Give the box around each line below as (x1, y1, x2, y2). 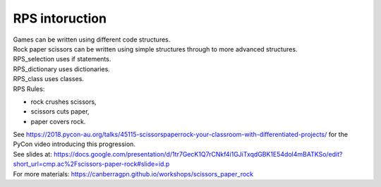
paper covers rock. (30, 117, 86, 126)
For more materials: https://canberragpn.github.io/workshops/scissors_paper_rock (13, 169, 254, 178)
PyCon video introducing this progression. (13, 140, 135, 148)
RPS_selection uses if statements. (13, 55, 111, 64)
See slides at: (13, 150, 52, 158)
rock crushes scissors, (30, 97, 97, 106)
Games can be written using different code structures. (13, 35, 171, 44)
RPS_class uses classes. (13, 75, 85, 83)
